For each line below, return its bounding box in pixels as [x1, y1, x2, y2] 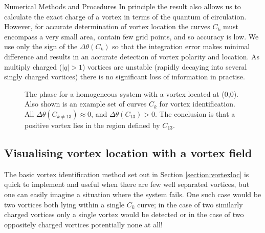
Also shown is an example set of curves [25, 98, 147, 109]
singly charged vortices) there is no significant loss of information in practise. [4, 71, 245, 82]
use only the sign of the [4, 41, 78, 52]
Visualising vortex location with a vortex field [4, 144, 252, 160]
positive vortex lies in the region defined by [25, 119, 160, 130]
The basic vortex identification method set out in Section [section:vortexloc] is [4, 168, 249, 179]
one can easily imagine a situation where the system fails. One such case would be [4, 188, 261, 199]
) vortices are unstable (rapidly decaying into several [82, 61, 247, 72]
